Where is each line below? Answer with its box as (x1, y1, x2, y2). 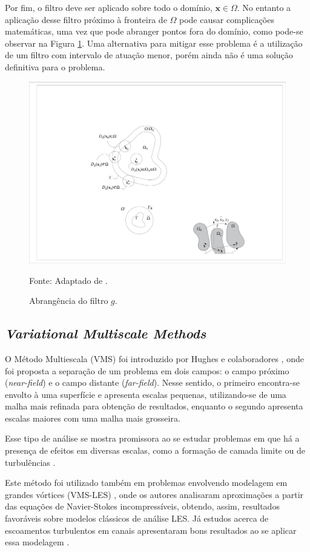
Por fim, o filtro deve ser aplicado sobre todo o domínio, (5, 1, 213, 13)
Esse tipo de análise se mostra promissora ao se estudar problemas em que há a (5, 432, 300, 445)
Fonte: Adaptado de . (29, 274, 108, 286)
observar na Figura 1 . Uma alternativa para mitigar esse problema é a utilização (5, 36, 303, 49)
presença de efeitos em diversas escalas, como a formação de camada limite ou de (5, 444, 305, 457)
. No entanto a (237, 1, 291, 13)
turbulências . (5, 456, 56, 468)
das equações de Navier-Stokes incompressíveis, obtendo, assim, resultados (5, 500, 280, 513)
